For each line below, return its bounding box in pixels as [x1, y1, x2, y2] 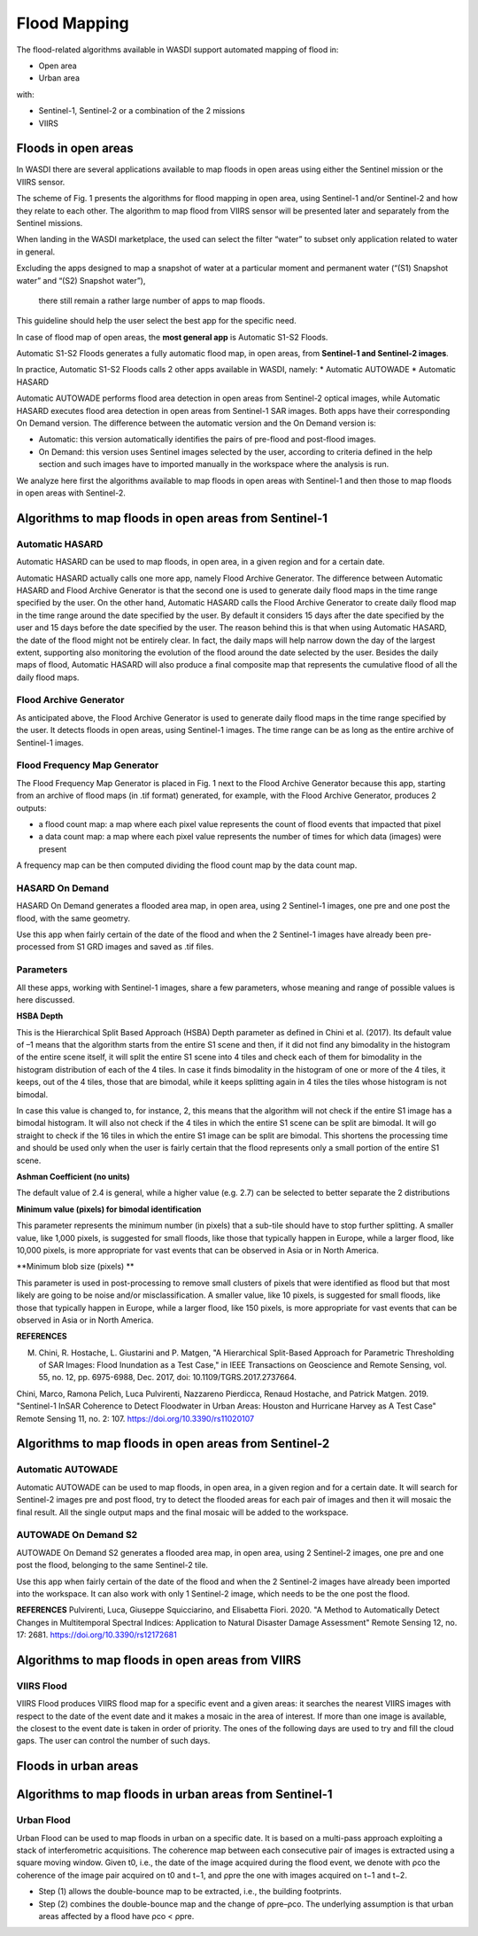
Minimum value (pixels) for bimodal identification [16, 1204, 202, 1214]
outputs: [16, 802, 47, 813]
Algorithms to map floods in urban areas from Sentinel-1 [16, 1787, 333, 1802]
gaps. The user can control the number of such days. [16, 1736, 211, 1746]
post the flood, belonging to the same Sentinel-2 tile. [16, 1560, 208, 1571]
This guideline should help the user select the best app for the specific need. [16, 316, 297, 326]
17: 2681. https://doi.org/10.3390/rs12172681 [16, 1629, 177, 1640]
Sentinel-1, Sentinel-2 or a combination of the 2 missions [38, 105, 245, 116]
